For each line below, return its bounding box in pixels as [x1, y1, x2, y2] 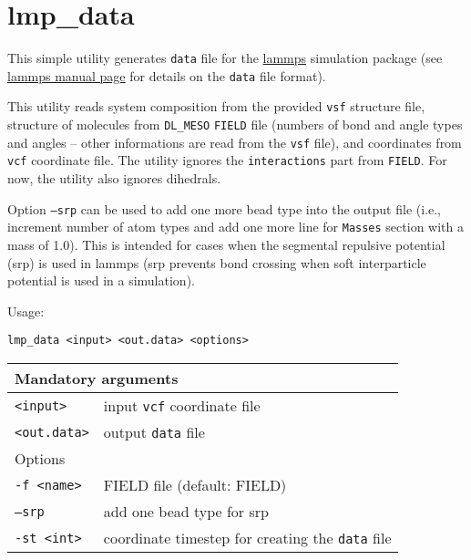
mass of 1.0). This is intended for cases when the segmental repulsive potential [7, 234, 445, 254]
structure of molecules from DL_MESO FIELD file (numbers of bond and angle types [7, 115, 463, 134]
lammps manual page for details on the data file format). [7, 66, 326, 85]
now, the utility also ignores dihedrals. [7, 169, 221, 188]
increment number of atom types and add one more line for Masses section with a [7, 217, 464, 236]
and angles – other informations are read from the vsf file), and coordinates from [7, 132, 462, 151]
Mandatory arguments [15, 368, 179, 389]
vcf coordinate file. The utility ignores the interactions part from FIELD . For [7, 150, 447, 170]
